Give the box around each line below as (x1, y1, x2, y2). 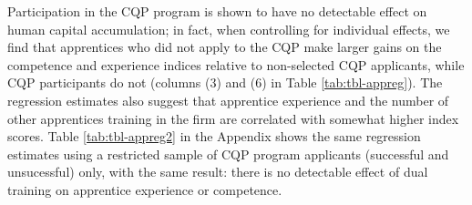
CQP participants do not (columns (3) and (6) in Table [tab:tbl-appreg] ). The (7, 73, 443, 92)
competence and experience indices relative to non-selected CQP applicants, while (7, 55, 465, 74)
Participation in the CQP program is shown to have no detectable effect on (7, 2, 427, 20)
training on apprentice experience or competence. (7, 179, 282, 199)
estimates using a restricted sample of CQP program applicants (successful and (7, 144, 449, 163)
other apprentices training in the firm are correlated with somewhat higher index (7, 108, 459, 128)
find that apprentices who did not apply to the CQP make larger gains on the (7, 37, 442, 56)
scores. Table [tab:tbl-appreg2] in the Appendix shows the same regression (7, 127, 421, 146)
